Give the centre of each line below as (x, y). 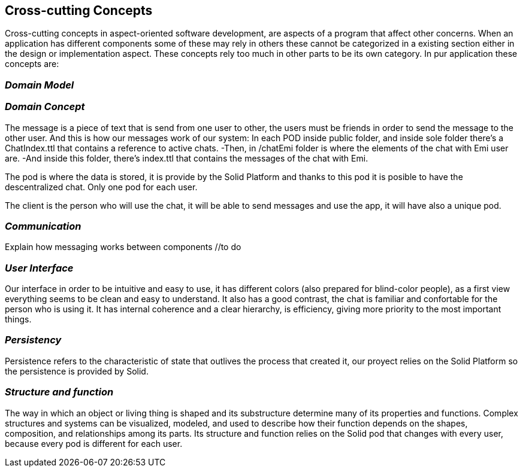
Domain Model (40, 85)
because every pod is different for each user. (94, 443)
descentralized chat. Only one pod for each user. (101, 187)
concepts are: (32, 64)
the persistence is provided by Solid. (77, 371)
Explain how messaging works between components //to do (123, 247)
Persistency (33, 340)
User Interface (39, 268)
